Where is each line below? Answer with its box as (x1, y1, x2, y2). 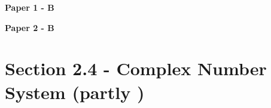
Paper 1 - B (5, 1, 54, 13)
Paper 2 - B (5, 21, 54, 33)
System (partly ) (5, 79, 145, 104)
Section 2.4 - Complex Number (5, 56, 267, 81)
